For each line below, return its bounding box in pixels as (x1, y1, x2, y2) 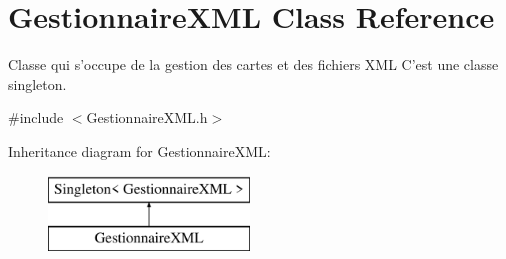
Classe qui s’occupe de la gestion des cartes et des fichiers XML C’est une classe (8, 54, 499, 75)
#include (8, 107, 64, 128)
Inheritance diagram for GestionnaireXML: (8, 140, 271, 161)
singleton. (8, 73, 67, 94)
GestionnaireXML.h (86, 107, 208, 128)
